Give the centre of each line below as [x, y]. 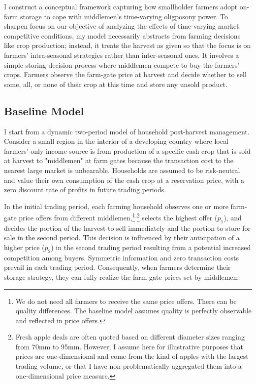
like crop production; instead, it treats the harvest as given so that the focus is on [128, 45]
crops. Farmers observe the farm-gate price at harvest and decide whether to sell [125, 74]
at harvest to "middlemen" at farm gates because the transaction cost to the [119, 160]
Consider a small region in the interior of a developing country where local [116, 141]
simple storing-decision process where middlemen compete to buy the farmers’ [122, 64]
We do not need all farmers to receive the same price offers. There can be [126, 301]
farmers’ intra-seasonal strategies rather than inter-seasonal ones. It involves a [122, 55]
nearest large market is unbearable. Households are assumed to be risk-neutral [122, 170]
